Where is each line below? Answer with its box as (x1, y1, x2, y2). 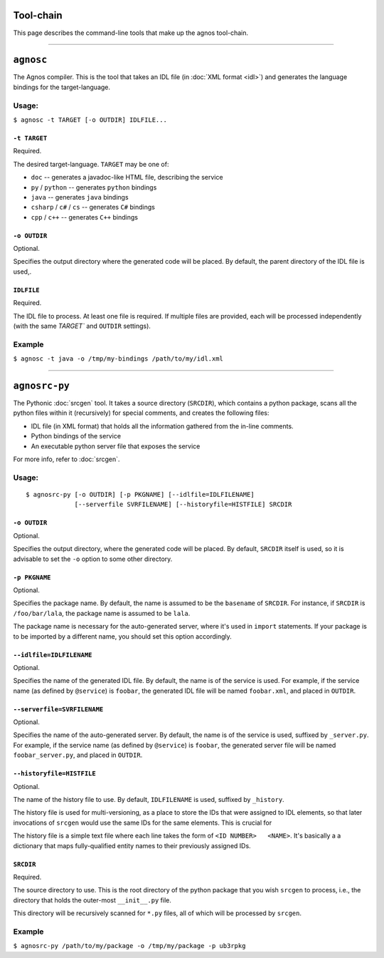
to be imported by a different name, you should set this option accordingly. (13, 632, 233, 641)
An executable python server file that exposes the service (31, 442, 201, 450)
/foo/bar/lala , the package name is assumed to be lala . (13, 609, 191, 617)
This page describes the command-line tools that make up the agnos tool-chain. (13, 29, 249, 37)
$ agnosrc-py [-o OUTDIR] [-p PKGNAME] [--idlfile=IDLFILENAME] (26, 490, 255, 498)
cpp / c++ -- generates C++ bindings (31, 212, 139, 221)
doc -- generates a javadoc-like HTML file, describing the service (31, 173, 223, 182)
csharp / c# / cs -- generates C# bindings (31, 203, 156, 212)
